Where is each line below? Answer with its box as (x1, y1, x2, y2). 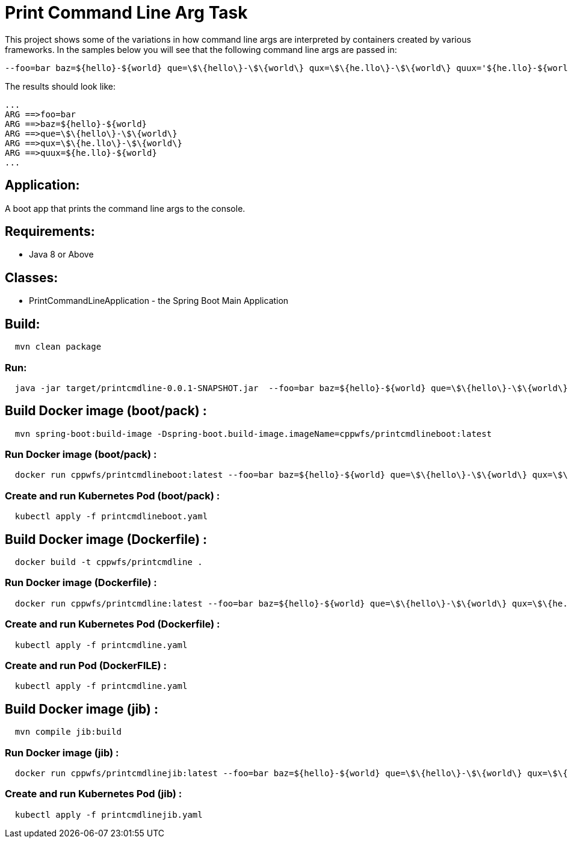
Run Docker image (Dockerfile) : (5, 576, 157, 589)
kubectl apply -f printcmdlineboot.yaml (14, 511, 208, 522)
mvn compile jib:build (14, 727, 122, 737)
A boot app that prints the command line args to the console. (5, 203, 245, 214)
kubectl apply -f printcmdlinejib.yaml (14, 809, 203, 820)
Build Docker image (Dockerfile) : (5, 531, 208, 547)
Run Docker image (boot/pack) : (5, 448, 157, 461)
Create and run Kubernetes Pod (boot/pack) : (5, 489, 220, 502)
